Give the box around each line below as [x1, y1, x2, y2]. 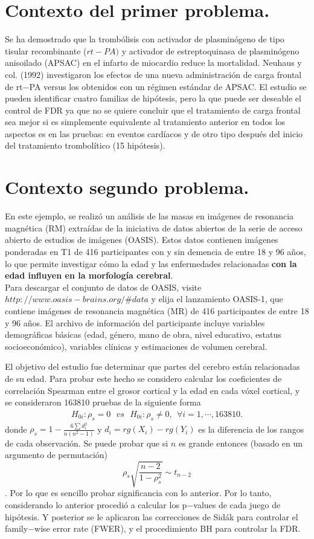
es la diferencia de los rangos [198, 422, 304, 435]
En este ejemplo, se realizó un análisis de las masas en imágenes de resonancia [5, 210, 294, 222]
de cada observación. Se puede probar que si [5, 436, 168, 449]
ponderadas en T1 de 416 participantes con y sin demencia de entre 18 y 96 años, [5, 245, 306, 257]
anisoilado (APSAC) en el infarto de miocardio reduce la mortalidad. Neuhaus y [5, 56, 302, 69]
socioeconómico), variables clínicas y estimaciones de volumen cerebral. [5, 340, 268, 352]
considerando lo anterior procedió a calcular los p [5, 499, 187, 511]
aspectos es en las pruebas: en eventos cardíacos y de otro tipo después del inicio [5, 127, 303, 140]
